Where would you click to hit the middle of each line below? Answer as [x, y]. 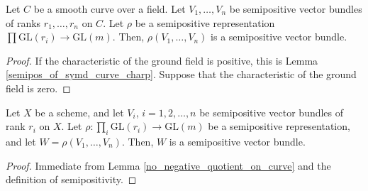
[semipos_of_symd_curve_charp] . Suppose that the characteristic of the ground [181, 74]
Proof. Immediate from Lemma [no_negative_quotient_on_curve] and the [168, 165]
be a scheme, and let [79, 112]
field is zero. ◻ [38, 88]
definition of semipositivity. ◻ [71, 179]
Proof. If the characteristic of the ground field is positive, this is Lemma [162, 60]
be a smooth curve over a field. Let [110, 9]
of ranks [23, 22]
